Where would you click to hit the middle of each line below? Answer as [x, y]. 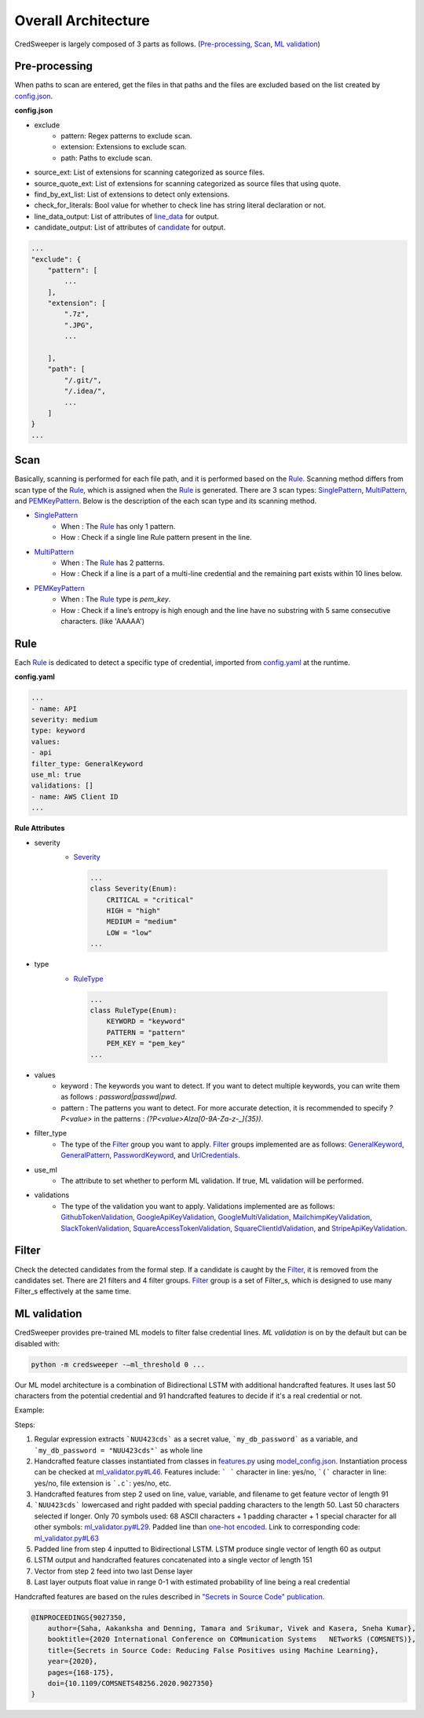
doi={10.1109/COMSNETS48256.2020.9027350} [130, 1683]
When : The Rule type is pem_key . [116, 599]
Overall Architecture [82, 20]
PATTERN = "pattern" [146, 1032]
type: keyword [58, 731]
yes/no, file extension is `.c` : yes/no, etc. [103, 1483]
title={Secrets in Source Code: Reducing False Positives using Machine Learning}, [213, 1650]
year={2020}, [73, 1661]
